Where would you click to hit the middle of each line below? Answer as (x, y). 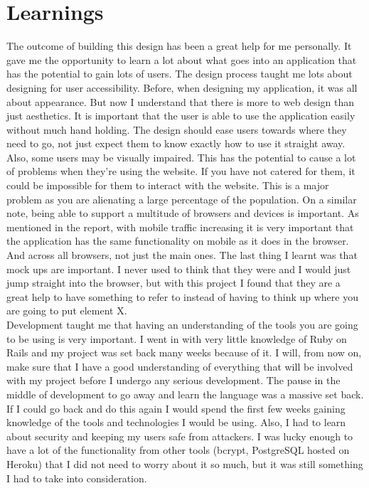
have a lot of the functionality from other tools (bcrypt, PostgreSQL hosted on (178, 450)
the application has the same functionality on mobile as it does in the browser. (178, 241)
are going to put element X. (67, 311)
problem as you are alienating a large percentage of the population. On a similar (182, 199)
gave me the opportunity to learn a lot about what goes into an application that (182, 59)
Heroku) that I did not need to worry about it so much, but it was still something (185, 463)
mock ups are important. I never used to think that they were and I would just (179, 269)
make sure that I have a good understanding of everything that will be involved (180, 366)
